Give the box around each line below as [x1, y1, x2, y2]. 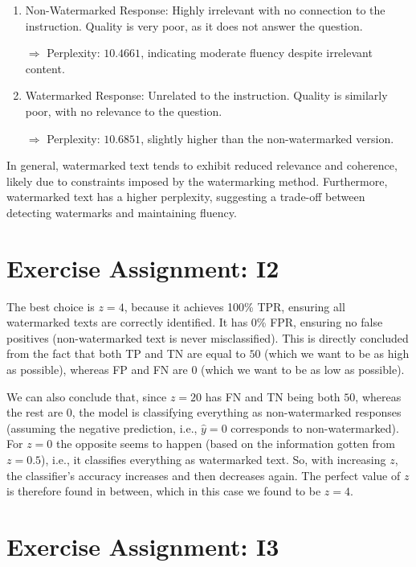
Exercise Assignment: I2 [6, 251, 279, 284]
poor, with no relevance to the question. [25, 102, 222, 119]
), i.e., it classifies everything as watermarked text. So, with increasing [41, 451, 386, 467]
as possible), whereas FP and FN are [6, 361, 188, 378]
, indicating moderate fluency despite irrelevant [141, 44, 373, 61]
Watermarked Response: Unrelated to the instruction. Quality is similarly [25, 87, 388, 104]
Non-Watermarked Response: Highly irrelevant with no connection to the [25, 2, 385, 18]
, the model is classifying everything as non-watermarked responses [71, 404, 402, 421]
